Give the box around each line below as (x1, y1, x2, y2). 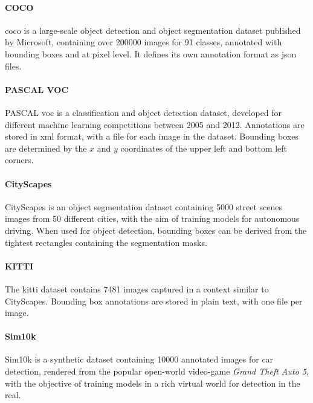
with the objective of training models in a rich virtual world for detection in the (5, 376, 300, 389)
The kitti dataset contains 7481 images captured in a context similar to (5, 282, 269, 295)
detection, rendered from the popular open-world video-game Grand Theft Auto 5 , (5, 365, 309, 378)
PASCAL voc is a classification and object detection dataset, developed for (5, 106, 282, 118)
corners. (5, 153, 34, 166)
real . (5, 388, 21, 401)
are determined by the (5, 141, 87, 154)
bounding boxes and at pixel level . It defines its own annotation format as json (5, 47, 297, 60)
